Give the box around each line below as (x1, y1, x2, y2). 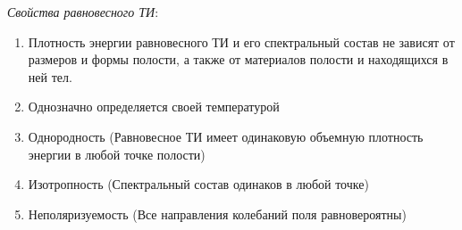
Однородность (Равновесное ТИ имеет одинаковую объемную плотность (28, 127, 424, 145)
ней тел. (28, 67, 72, 86)
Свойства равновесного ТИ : (7, 3, 159, 21)
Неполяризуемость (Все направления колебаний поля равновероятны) (28, 204, 407, 223)
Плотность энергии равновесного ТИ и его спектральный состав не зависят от (28, 32, 455, 51)
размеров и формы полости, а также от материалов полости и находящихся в (28, 50, 449, 69)
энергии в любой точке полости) (28, 144, 206, 163)
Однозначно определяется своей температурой (28, 97, 280, 116)
